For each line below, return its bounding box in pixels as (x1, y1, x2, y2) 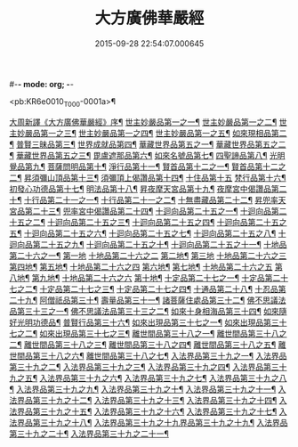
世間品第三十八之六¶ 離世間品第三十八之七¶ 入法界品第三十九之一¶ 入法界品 (9, 350, 287, 361)
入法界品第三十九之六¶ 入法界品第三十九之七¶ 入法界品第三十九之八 (39, 372, 287, 383)
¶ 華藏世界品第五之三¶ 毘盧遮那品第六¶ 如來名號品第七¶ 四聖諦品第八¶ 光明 (9, 150, 286, 160)
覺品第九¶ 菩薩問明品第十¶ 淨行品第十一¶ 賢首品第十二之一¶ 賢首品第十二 (9, 161, 278, 172)
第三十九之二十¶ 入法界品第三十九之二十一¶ (9, 428, 169, 439)
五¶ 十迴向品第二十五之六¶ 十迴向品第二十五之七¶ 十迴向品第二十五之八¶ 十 (9, 228, 286, 239)
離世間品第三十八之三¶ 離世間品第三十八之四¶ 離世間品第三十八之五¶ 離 (23, 339, 286, 350)
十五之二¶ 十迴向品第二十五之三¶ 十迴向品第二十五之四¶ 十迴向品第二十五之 (9, 216, 287, 227)
